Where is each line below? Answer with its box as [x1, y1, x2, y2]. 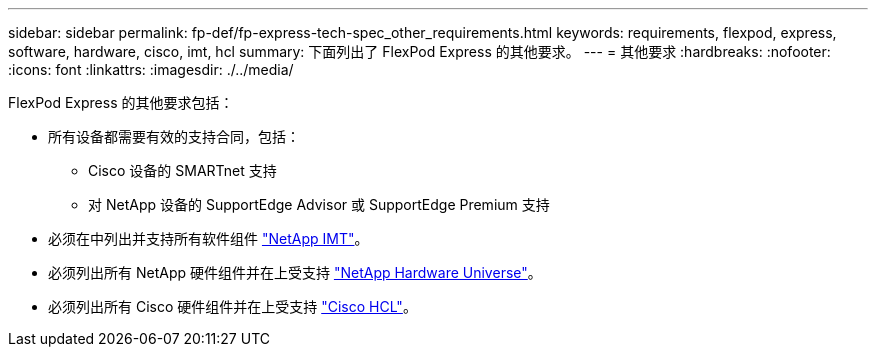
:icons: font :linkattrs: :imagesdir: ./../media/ [8, 61, 294, 78]
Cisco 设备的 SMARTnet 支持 [88, 162, 277, 179]
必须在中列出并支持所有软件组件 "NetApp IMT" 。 [48, 230, 369, 247]
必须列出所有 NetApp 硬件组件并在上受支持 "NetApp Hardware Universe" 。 [48, 264, 542, 281]
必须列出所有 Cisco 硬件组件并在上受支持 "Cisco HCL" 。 [48, 298, 417, 315]
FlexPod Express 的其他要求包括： [8, 94, 234, 111]
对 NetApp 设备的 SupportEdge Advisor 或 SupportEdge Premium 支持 [88, 196, 550, 213]
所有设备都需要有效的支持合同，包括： [48, 128, 300, 145]
